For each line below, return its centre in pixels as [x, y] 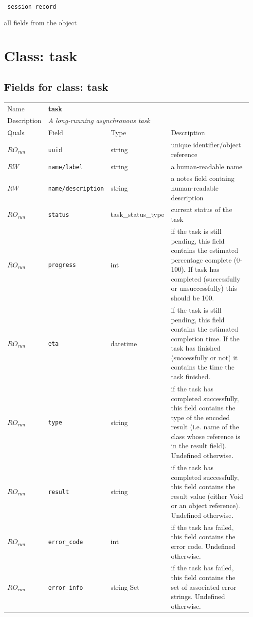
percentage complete [201, 259]
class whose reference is [206, 436]
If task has [204, 269]
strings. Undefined [198, 596]
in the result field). [199, 446]
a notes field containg [203, 178]
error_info [65, 588]
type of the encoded [200, 417]
